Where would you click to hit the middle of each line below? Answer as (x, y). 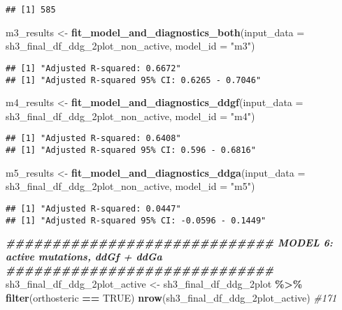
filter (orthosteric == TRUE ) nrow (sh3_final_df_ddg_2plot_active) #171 (171, 297)
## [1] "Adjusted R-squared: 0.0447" (93, 208)
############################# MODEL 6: (169, 243)
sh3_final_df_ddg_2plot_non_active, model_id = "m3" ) (130, 46)
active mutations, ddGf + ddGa (84, 256)
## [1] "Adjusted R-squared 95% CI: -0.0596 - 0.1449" (136, 220)
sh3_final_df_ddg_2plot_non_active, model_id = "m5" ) (130, 186)
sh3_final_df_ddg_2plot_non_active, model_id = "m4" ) (130, 116)
